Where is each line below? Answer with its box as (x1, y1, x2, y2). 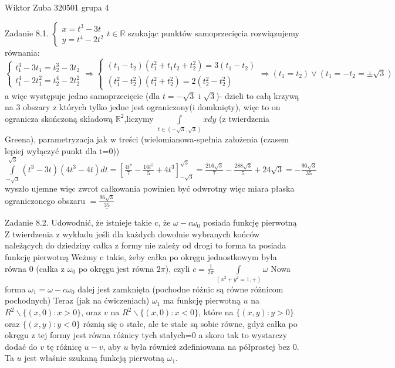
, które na (198, 306, 234, 318)
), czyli (165, 262, 190, 274)
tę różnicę (46, 340, 82, 352)
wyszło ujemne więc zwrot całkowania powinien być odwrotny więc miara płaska (5, 182, 295, 195)
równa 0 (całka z (5, 262, 65, 274)
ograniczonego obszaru (5, 194, 86, 206)
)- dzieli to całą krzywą (216, 89, 299, 101)
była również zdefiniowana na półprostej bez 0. (131, 340, 299, 352)
